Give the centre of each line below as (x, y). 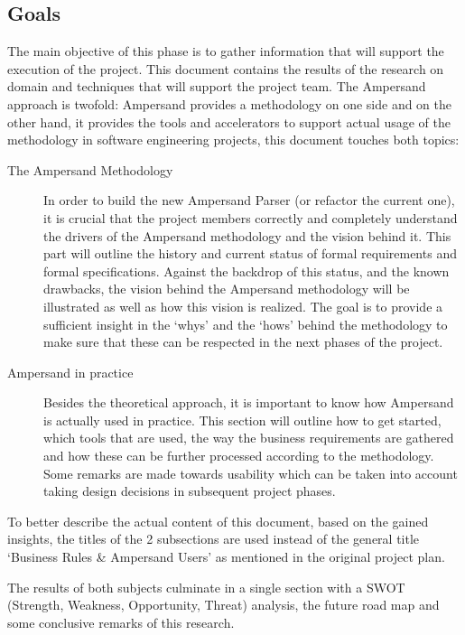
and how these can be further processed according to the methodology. (239, 456)
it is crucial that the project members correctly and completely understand (251, 217)
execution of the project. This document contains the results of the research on (226, 68)
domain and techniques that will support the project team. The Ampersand (217, 86)
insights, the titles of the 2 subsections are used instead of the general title (214, 539)
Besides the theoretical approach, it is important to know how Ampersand (249, 402)
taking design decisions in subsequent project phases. (190, 491)
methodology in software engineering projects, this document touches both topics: (233, 140)
